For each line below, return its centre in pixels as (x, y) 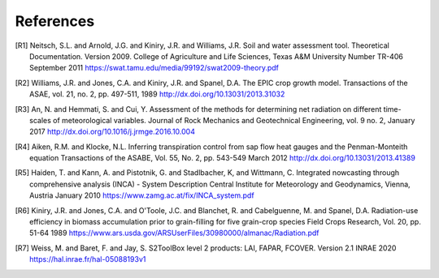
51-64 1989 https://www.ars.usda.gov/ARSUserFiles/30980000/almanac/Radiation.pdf (174, 233)
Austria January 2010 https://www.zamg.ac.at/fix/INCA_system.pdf (142, 195)
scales (41, 120)
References (55, 21)
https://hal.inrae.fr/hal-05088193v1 (88, 259)
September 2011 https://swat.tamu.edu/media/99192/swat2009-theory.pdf (154, 68)
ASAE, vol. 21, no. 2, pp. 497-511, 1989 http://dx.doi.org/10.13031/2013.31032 (157, 94)
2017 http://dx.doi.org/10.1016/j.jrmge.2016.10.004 (112, 132)
